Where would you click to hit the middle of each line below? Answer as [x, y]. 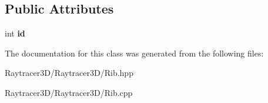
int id [15, 33]
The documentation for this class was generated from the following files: [134, 53]
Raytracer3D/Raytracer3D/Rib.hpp [69, 73]
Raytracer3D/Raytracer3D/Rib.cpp [69, 92]
